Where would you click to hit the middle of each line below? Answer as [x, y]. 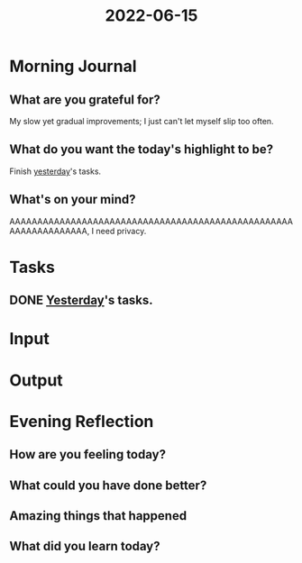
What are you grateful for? [85, 100]
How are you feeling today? [88, 454]
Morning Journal [73, 66]
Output [36, 380]
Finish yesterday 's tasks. [55, 171]
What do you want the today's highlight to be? [142, 150]
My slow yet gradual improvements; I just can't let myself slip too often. [142, 121]
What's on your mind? [73, 200]
